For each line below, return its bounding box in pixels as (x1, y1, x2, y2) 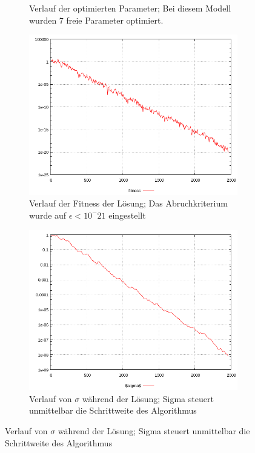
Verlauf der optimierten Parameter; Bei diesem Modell (29, 2, 231, 14)
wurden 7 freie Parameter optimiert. (29, 13, 164, 26)
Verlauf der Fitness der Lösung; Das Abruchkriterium (29, 197, 228, 210)
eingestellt (108, 208, 146, 221)
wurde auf (29, 208, 67, 221)
